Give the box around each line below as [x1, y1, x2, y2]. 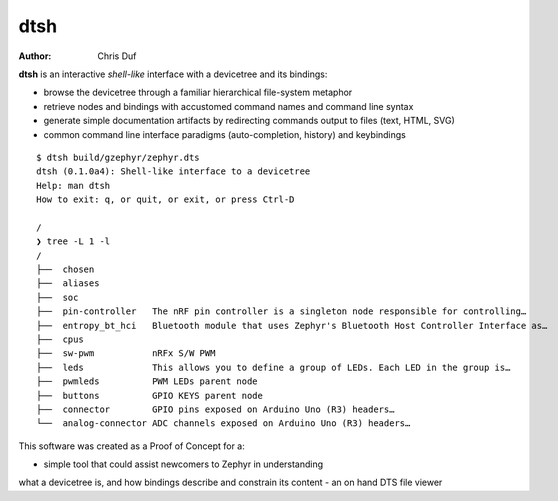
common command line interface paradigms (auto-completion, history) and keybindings [43, 128, 407, 140]
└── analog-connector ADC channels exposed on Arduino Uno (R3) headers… [36, 418, 411, 429]
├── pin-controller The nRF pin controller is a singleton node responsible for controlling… [36, 306, 527, 317]
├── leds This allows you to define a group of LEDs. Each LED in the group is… [36, 361, 511, 373]
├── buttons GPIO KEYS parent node [36, 390, 264, 401]
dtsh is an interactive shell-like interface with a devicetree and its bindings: [18, 68, 328, 80]
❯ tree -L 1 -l [36, 236, 111, 247]
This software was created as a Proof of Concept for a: [18, 440, 245, 452]
